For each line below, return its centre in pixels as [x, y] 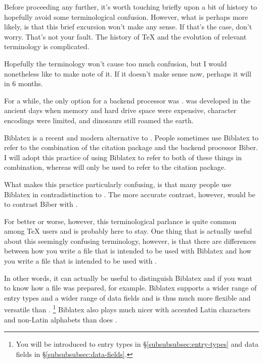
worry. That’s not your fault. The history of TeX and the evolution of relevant [125, 36]
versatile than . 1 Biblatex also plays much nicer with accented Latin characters [127, 309]
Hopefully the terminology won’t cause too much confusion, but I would [116, 63]
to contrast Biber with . [41, 204]
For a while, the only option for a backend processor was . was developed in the [127, 100]
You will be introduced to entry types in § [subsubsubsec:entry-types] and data [137, 344]
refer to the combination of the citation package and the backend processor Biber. [131, 147]
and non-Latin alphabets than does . [61, 319]
